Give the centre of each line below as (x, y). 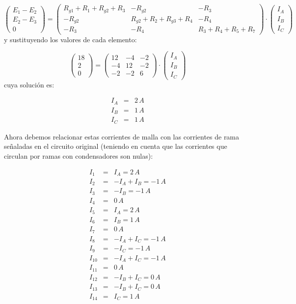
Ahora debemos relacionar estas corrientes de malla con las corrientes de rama (122, 136)
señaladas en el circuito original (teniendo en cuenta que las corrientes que (116, 146)
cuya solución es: (29, 84)
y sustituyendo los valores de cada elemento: (70, 39)
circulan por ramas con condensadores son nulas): (79, 155)
